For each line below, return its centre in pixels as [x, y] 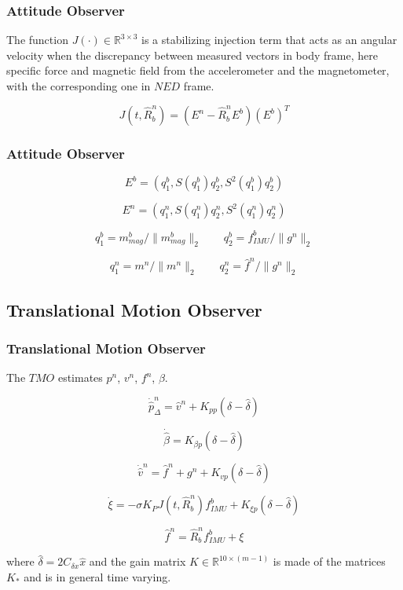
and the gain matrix [137, 561]
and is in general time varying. [97, 576]
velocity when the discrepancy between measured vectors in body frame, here [192, 55]
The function [37, 40]
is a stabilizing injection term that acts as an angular [269, 40]
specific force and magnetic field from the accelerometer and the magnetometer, [198, 70]
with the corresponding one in [79, 86]
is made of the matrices [329, 561]
